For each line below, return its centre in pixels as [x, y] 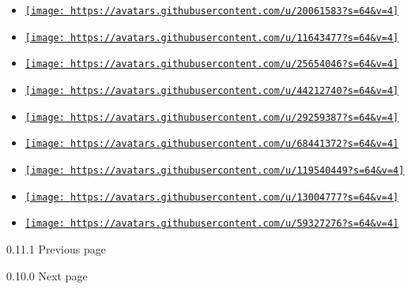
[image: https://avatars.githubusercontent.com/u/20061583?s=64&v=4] [212, 11]
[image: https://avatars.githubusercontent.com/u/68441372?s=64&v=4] [212, 144]
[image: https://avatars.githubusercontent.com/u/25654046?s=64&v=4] [212, 64]
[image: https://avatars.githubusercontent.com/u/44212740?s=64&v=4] [212, 90]
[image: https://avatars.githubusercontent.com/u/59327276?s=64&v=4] [212, 224]
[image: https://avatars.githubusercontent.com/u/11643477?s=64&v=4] [212, 38]
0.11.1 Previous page [56, 248]
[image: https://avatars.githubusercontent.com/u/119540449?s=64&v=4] [215, 170]
